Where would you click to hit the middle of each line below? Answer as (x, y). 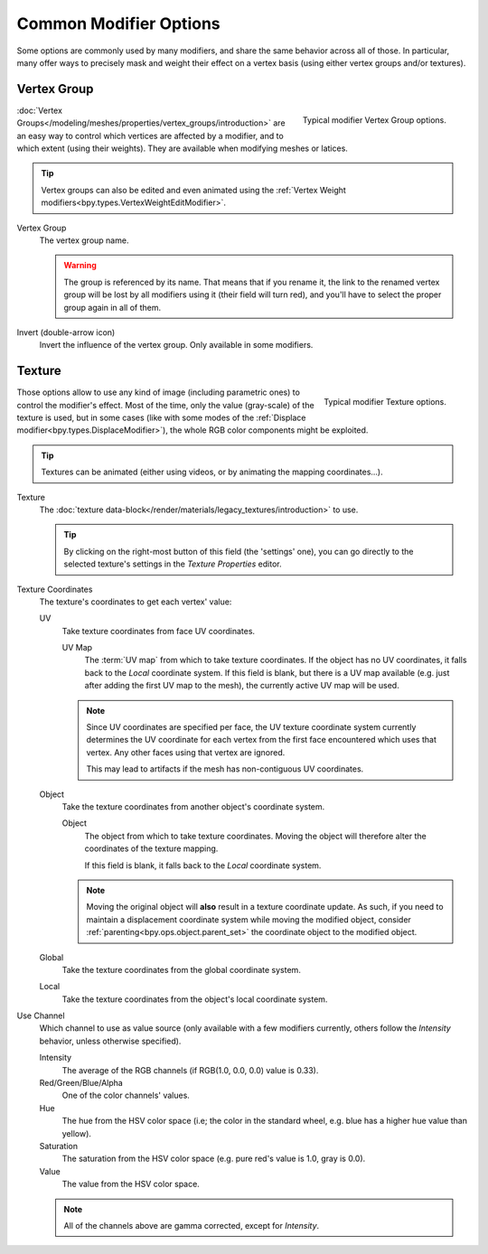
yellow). (77, 1133)
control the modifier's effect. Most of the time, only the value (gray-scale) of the (166, 405)
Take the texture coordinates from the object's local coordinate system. (195, 999)
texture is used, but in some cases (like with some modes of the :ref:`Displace (161, 417)
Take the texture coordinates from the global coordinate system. (182, 969)
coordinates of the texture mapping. (151, 848)
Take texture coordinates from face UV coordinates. (159, 631)
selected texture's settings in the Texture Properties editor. (173, 564)
